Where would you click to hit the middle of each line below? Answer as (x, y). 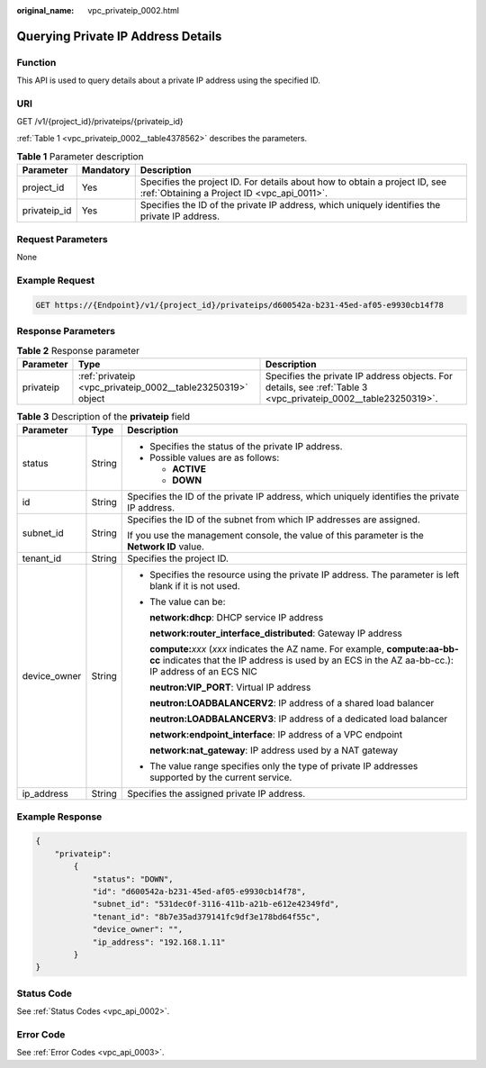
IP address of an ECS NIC (204, 672)
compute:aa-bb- (423, 649)
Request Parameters (62, 239)
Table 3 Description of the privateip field (103, 417)
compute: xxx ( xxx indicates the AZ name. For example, (267, 649)
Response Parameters (66, 331)
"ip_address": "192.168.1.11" (159, 942)
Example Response (59, 817)
